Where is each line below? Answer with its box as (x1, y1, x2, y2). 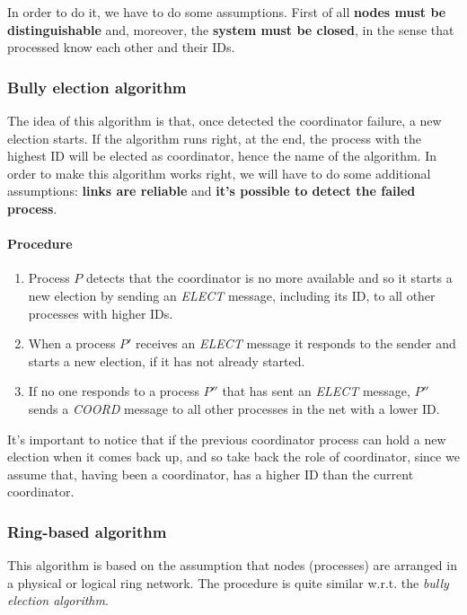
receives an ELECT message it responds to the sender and (136, 334, 456, 353)
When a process (28, 334, 116, 353)
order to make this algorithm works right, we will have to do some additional (7, 163, 431, 182)
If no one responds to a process (28, 382, 199, 400)
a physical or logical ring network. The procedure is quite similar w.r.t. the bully (7, 573, 449, 592)
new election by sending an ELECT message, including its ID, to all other (28, 286, 436, 304)
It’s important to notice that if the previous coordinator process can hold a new (7, 429, 446, 448)
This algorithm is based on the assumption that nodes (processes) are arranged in (7, 556, 457, 575)
